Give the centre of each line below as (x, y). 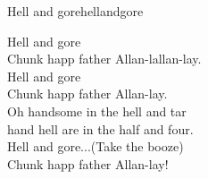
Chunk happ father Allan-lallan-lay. (104, 59)
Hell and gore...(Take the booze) (96, 146)
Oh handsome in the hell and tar (97, 111)
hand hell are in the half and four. (100, 128)
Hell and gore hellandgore (75, 11)
